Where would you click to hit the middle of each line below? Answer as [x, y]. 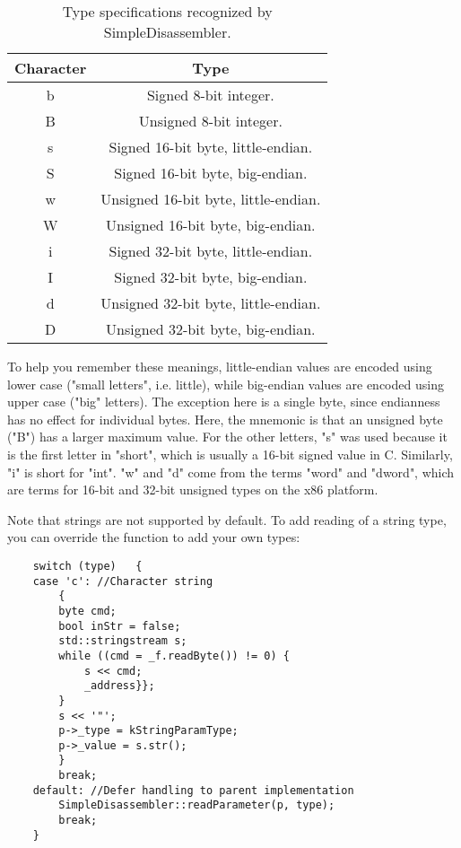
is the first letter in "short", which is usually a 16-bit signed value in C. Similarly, [230, 454]
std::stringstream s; [123, 641]
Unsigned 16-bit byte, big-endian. [211, 225]
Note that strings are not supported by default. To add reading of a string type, [227, 519]
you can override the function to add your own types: [154, 537]
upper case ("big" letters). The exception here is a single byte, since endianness [224, 402]
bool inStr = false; [120, 626]
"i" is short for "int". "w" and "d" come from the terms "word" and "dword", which [231, 472]
